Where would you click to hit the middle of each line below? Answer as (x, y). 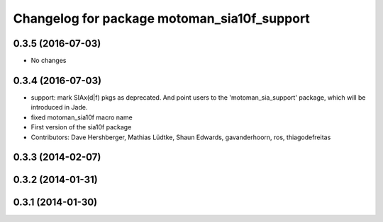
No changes (49, 61)
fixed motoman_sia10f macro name (82, 117)
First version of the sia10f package (81, 127)
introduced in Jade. (59, 107)
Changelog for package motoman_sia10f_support (161, 18)
